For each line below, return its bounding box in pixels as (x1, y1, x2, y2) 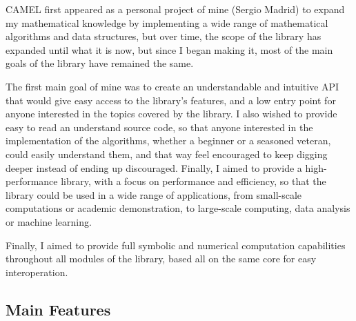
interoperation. (6, 264, 68, 279)
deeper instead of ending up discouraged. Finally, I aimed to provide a (6, 160, 302, 175)
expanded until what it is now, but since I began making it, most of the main (6, 42, 333, 57)
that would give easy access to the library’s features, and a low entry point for (6, 93, 336, 107)
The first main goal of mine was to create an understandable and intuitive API (6, 79, 339, 93)
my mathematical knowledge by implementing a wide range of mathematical (6, 15, 328, 30)
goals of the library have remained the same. (6, 56, 194, 70)
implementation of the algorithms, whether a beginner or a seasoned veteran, (6, 133, 331, 148)
